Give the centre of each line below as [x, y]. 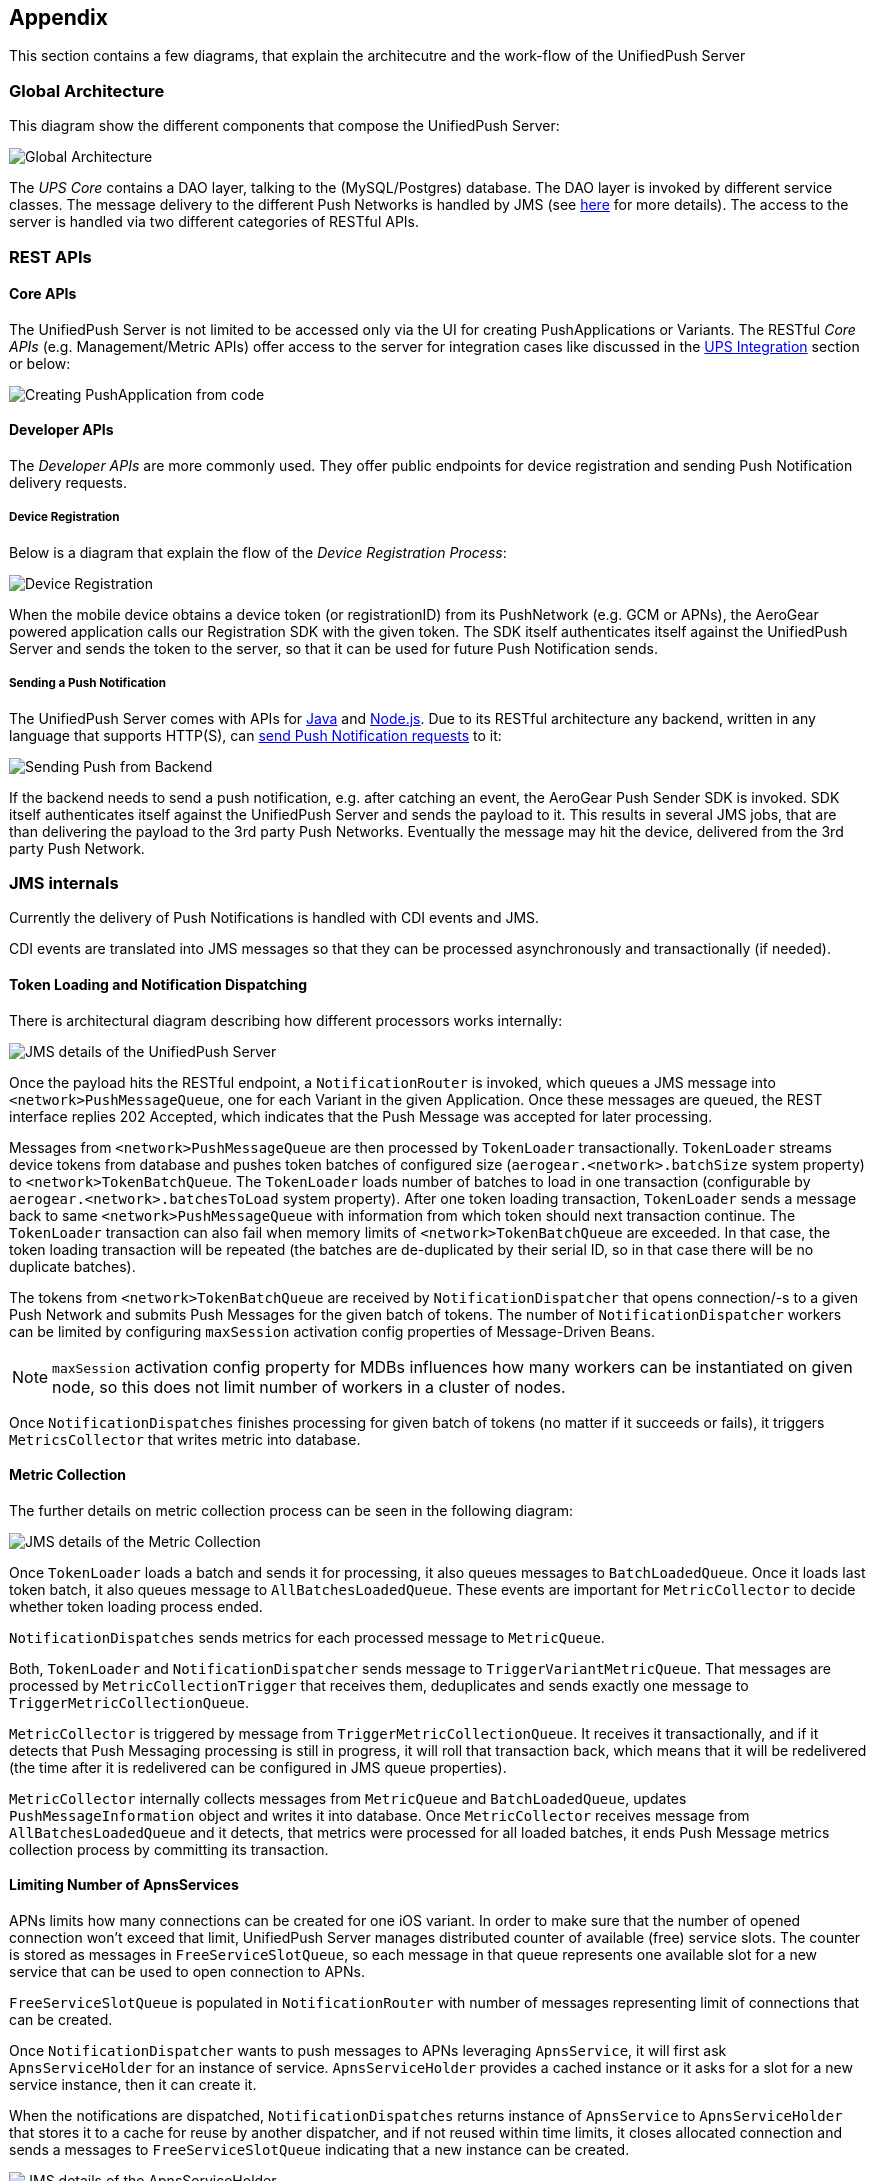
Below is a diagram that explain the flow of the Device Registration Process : [258, 552]
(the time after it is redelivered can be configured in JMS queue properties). [258, 1767]
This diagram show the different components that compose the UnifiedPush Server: [284, 126]
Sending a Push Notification [87, 683]
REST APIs [50, 256]
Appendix [58, 17]
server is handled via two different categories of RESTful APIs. [214, 222]
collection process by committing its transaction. [169, 1849]
